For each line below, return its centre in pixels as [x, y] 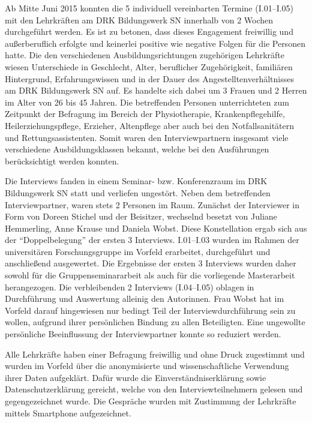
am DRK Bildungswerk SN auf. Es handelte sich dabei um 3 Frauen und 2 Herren [156, 90]
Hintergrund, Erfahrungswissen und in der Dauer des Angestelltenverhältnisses [149, 78]
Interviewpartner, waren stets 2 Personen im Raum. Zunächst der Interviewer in [152, 204]
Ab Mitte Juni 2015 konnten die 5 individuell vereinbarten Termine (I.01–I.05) [149, 8]
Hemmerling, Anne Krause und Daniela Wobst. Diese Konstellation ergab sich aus [156, 228]
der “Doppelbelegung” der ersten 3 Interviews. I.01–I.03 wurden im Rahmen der [152, 240]
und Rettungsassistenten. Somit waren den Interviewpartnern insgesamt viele [147, 137]
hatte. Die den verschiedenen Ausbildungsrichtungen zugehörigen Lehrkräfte [145, 55]
